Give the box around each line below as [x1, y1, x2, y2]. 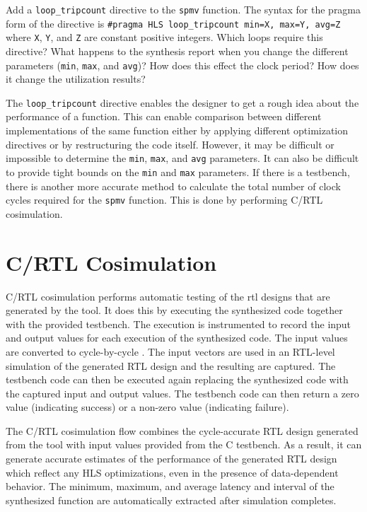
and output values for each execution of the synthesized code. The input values [6, 330, 348, 345]
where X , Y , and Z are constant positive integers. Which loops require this [6, 30, 323, 45]
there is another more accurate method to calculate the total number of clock [6, 178, 341, 193]
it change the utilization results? [6, 71, 146, 86]
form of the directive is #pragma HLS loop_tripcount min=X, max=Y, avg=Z [6, 16, 341, 30]
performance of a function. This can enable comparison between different [6, 109, 322, 124]
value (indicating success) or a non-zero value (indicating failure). [6, 400, 289, 414]
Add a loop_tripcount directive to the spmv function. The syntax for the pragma [6, 2, 361, 16]
